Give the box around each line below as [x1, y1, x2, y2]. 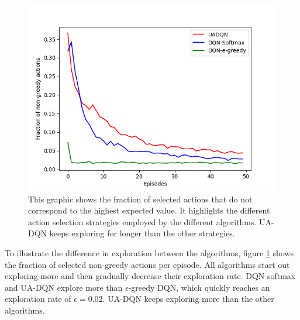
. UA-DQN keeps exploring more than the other [102, 293, 274, 305]
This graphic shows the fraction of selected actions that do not [28, 192, 253, 205]
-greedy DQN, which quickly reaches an [128, 281, 270, 293]
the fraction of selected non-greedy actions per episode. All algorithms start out [5, 258, 290, 270]
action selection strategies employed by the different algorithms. [28, 215, 257, 228]
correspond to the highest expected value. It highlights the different [28, 204, 270, 216]
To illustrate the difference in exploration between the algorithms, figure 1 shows [5, 246, 294, 259]
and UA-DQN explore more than [5, 281, 123, 293]
